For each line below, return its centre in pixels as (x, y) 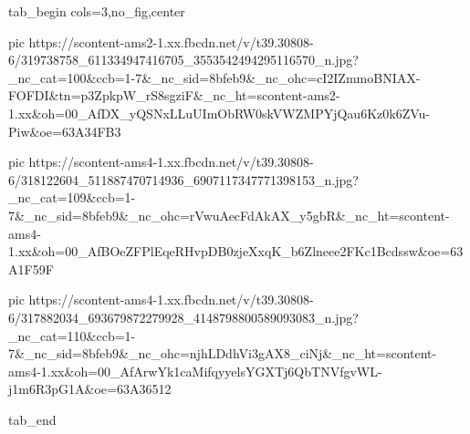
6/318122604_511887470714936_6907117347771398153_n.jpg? (183, 179)
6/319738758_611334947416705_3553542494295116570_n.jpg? (183, 60)
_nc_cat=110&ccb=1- (72, 335)
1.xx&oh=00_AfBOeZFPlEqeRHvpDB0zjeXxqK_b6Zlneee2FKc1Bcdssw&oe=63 (236, 251)
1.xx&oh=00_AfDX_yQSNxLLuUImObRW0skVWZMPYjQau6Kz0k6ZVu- (219, 113)
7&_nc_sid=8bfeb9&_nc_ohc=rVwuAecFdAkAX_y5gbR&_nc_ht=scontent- (229, 215)
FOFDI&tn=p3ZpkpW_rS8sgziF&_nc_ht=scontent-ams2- (174, 95)
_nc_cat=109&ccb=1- (72, 197)
